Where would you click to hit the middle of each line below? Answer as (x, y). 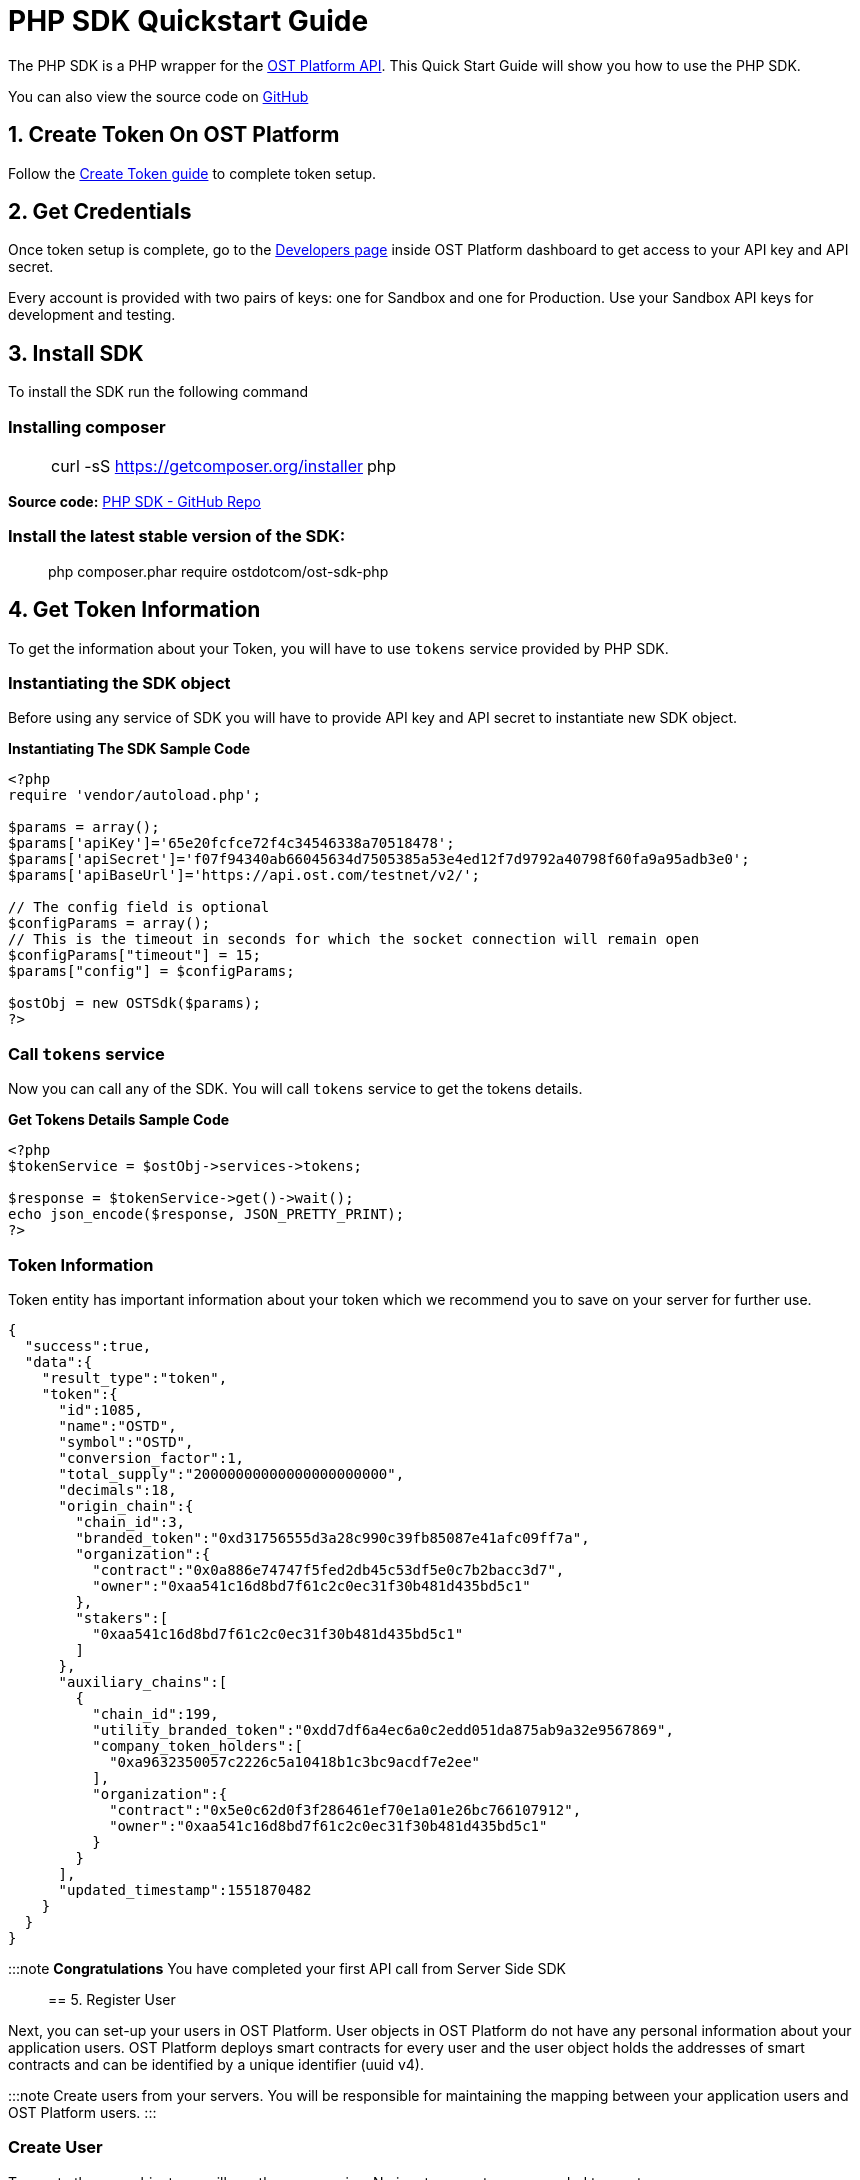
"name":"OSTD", (117, 1425)
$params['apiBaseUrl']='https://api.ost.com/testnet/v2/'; (244, 875)
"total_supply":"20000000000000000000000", (231, 1473)
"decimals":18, (117, 1489)
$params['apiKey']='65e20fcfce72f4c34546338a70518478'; (231, 843)
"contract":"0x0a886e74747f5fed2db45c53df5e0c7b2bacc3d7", (328, 1569)
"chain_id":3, (130, 1521)
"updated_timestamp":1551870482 (185, 1889)
